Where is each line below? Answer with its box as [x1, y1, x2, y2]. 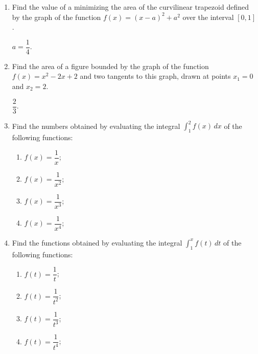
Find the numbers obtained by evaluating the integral [12, 120, 180, 131]
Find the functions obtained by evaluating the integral [12, 237, 182, 248]
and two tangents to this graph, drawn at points [80, 71, 231, 81]
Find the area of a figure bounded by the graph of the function [12, 60, 209, 71]
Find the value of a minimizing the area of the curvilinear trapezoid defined [12, 2, 249, 12]
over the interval [182, 11, 234, 22]
